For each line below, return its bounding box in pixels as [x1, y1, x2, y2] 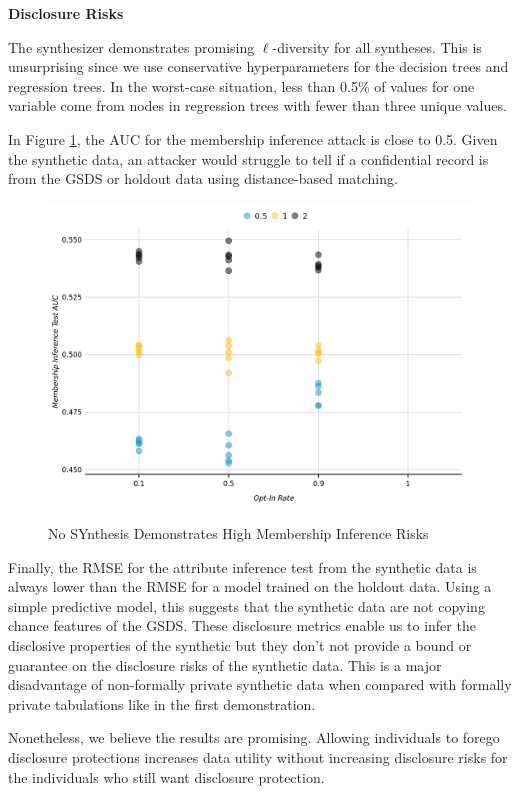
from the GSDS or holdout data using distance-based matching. [8, 168, 398, 189]
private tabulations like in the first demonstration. [8, 693, 316, 714]
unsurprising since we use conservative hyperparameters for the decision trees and [8, 56, 509, 77]
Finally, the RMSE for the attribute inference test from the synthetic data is [8, 556, 477, 577]
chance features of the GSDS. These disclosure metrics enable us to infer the [8, 615, 476, 636]
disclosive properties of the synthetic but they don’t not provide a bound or [8, 634, 472, 655]
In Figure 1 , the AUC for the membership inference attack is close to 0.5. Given [8, 128, 498, 149]
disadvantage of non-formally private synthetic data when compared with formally [8, 674, 512, 695]
